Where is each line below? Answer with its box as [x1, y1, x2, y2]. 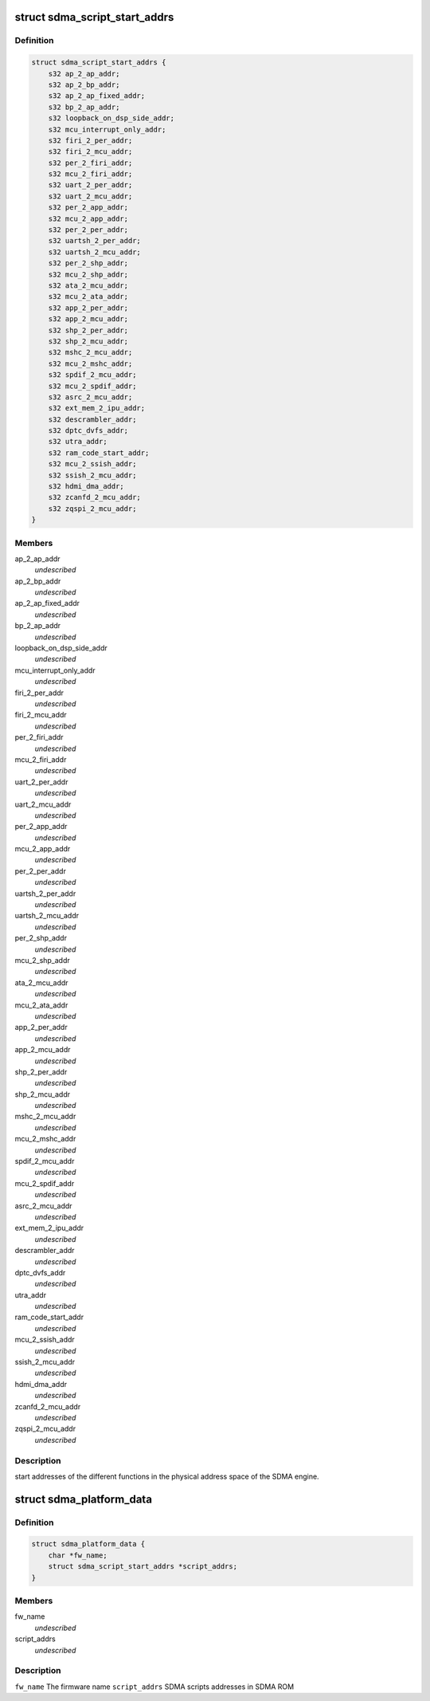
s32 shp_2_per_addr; [48, 325, 129, 335]
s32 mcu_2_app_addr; [48, 214, 129, 223]
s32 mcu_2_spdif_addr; [48, 381, 137, 391]
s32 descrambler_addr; [48, 414, 137, 424]
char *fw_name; [48, 1550, 107, 1560]
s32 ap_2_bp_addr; [48, 80, 120, 89]
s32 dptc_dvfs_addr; [48, 426, 129, 435]
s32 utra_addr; [48, 437, 107, 446]
